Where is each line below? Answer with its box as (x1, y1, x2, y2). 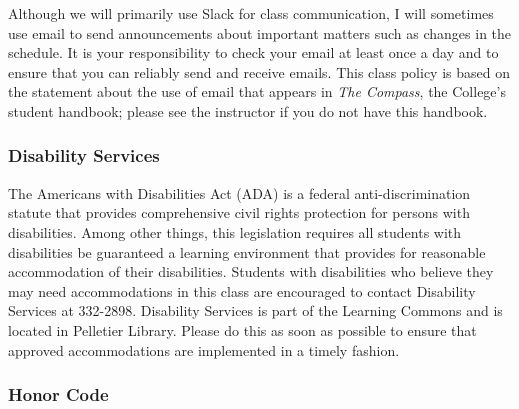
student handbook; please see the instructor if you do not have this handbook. (8, 100, 488, 121)
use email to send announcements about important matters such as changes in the (8, 22, 512, 43)
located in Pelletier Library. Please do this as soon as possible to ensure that (8, 319, 477, 340)
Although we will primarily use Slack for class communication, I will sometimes (8, 3, 494, 23)
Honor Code (8, 382, 109, 407)
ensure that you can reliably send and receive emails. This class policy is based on (8, 61, 510, 82)
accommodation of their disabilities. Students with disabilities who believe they (8, 261, 494, 282)
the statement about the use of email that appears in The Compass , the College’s (8, 81, 506, 102)
